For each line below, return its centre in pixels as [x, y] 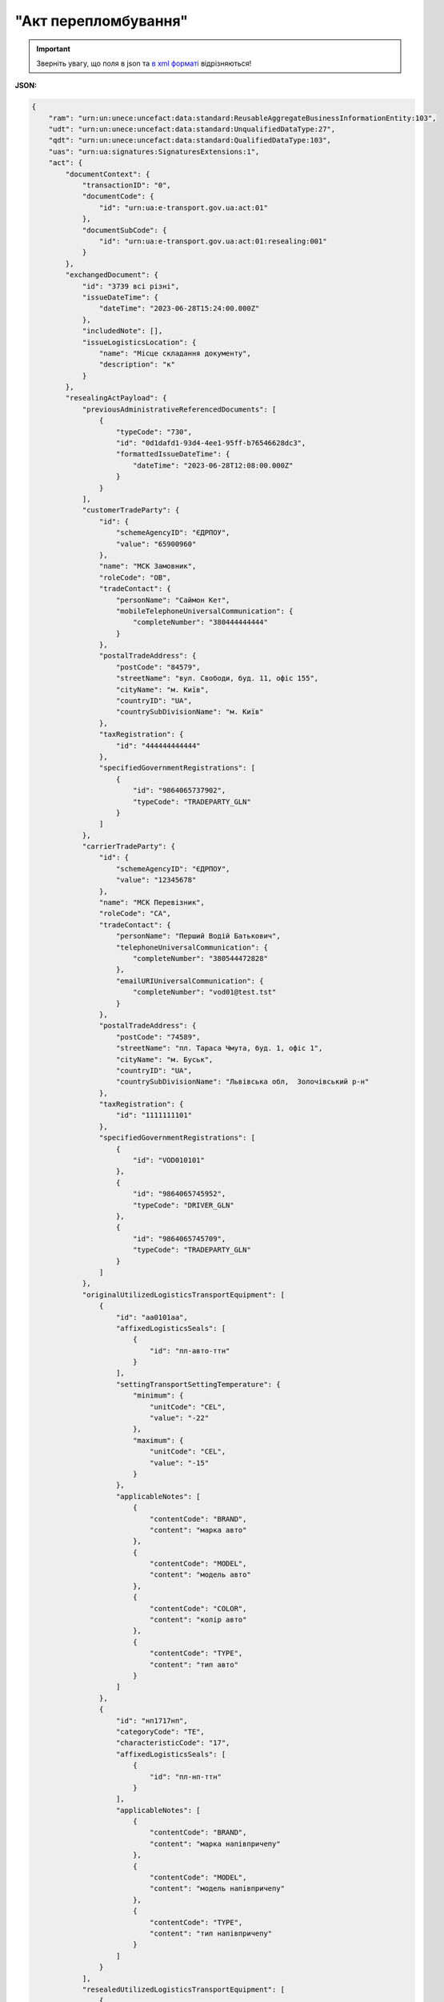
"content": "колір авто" [198, 1620]
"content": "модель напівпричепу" [217, 1889]
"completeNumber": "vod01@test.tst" [204, 992]
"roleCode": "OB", [135, 577]
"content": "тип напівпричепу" [211, 1933]
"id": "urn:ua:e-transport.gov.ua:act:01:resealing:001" [213, 241]
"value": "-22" [179, 1418]
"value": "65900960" [156, 544]
